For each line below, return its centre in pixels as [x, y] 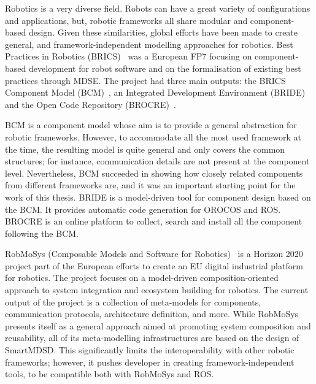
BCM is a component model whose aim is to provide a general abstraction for [151, 125]
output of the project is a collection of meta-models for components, [133, 301]
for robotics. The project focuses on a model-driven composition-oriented [142, 278]
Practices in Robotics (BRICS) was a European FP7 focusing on [129, 56]
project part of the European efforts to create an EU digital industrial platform [154, 265]
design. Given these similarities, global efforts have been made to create [163, 32]
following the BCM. [42, 233]
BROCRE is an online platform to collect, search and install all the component [154, 221]
